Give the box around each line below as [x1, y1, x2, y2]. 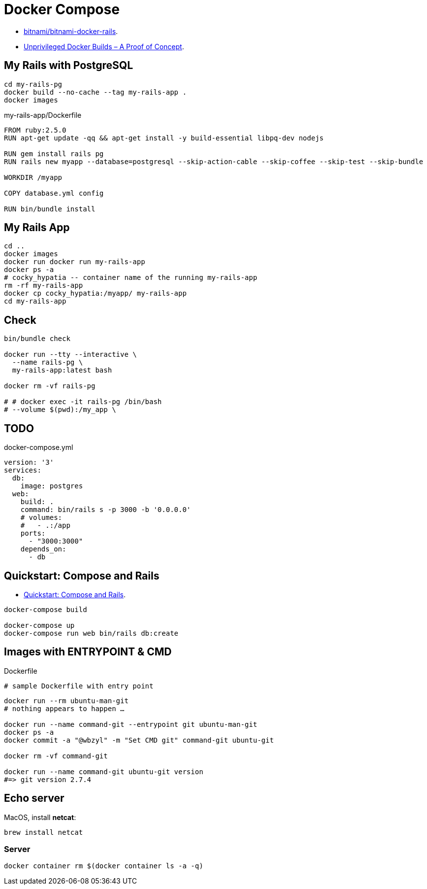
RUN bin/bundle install [4, 205, 96, 213]
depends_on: [20, 545, 66, 553]
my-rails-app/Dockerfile [4, 110, 82, 119]
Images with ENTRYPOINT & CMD [4, 646, 172, 658]
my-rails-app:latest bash [12, 366, 112, 375]
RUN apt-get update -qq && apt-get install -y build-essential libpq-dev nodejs [4, 134, 324, 142]
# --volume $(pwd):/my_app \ [4, 406, 116, 414]
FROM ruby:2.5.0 [4, 126, 66, 134]
